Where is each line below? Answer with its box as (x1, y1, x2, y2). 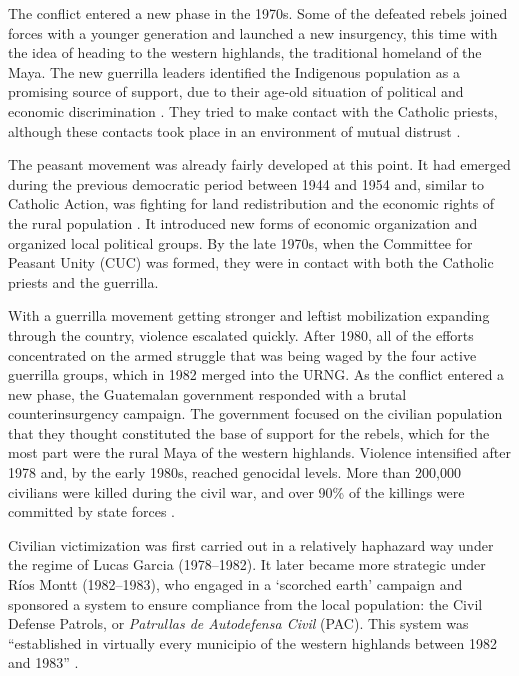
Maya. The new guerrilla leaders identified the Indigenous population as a (8, 61, 460, 82)
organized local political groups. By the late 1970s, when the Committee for (8, 232, 473, 253)
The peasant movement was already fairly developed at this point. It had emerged (8, 154, 511, 175)
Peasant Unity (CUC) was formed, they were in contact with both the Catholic (8, 252, 494, 273)
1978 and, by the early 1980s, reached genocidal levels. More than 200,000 (8, 462, 461, 483)
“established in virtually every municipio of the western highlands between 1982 (8, 632, 497, 653)
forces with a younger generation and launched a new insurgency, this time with (8, 22, 498, 43)
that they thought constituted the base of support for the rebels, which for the (8, 422, 490, 443)
